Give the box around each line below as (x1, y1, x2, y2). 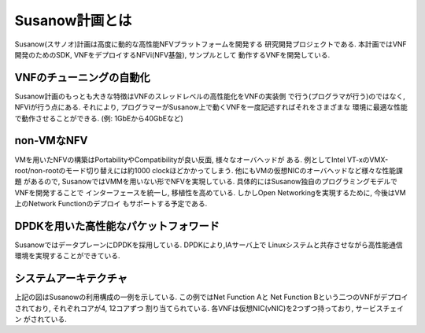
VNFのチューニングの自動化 (14, 71, 151, 84)
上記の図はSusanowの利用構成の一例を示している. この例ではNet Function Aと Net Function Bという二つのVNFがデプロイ (14, 292, 408, 302)
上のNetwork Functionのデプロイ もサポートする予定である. (14, 199, 208, 209)
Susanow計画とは (14, 12, 132, 29)
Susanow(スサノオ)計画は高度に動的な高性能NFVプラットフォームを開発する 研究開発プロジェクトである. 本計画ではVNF (14, 39, 407, 49)
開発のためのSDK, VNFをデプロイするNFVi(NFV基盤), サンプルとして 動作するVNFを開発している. (14, 50, 331, 59)
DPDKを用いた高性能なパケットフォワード (14, 219, 220, 232)
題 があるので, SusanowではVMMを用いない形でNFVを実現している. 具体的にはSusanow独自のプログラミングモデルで (14, 177, 397, 187)
